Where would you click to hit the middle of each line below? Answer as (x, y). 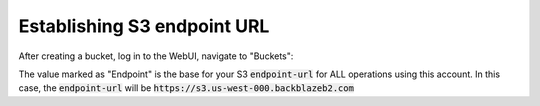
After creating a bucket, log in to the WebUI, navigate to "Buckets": (156, 56)
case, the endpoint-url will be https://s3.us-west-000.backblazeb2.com (186, 88)
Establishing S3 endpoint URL (144, 26)
